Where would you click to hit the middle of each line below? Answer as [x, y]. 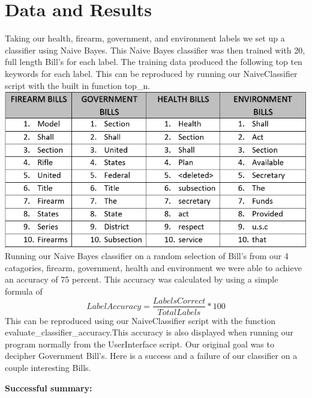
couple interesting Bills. [48, 367]
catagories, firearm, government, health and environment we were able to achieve [153, 267]
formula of [24, 291]
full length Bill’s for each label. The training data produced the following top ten [154, 62]
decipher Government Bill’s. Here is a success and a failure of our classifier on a [151, 356]
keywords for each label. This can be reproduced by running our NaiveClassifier [151, 73]
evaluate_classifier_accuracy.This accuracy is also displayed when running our [149, 332]
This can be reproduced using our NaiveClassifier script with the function [140, 320]
